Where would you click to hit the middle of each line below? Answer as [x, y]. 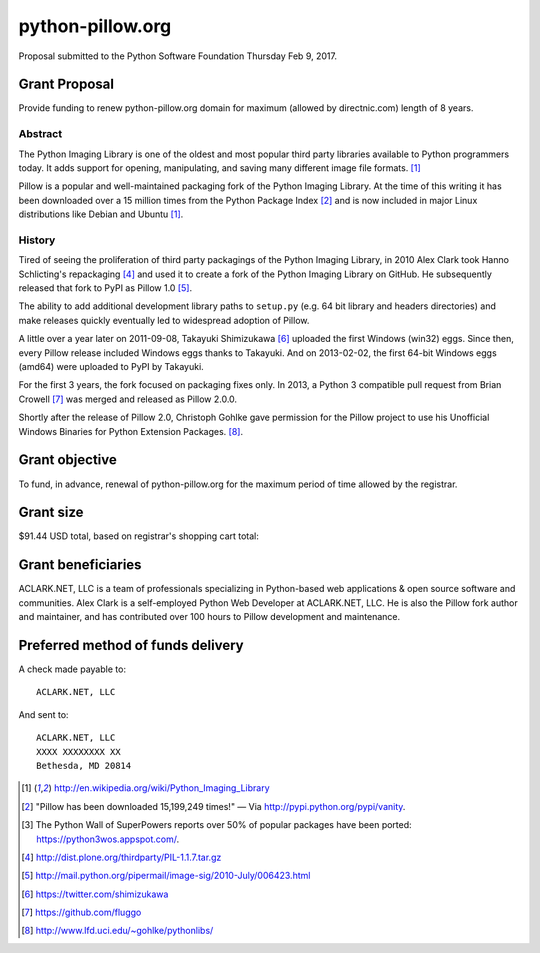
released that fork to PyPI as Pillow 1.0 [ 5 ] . [105, 288]
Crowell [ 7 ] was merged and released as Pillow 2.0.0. [128, 399]
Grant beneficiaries [80, 565]
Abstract [40, 134]
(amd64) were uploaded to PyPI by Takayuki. [111, 367]
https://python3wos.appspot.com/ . [108, 839]
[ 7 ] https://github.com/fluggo [81, 912]
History [37, 240]
